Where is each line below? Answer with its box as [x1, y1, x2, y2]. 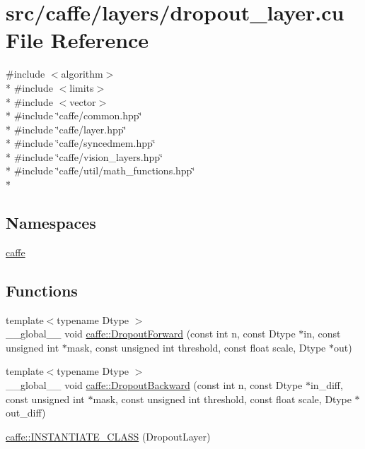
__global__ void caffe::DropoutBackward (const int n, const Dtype [6, 378, 303, 393]
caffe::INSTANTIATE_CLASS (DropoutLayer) [6, 429, 211, 443]
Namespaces [6, 212, 96, 234]
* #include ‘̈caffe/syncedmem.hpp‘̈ [6, 136, 156, 150]
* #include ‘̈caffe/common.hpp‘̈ [6, 108, 142, 123]
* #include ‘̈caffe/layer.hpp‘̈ [6, 121, 127, 136]
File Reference [6, 25, 149, 54]
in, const [303, 326, 341, 341]
